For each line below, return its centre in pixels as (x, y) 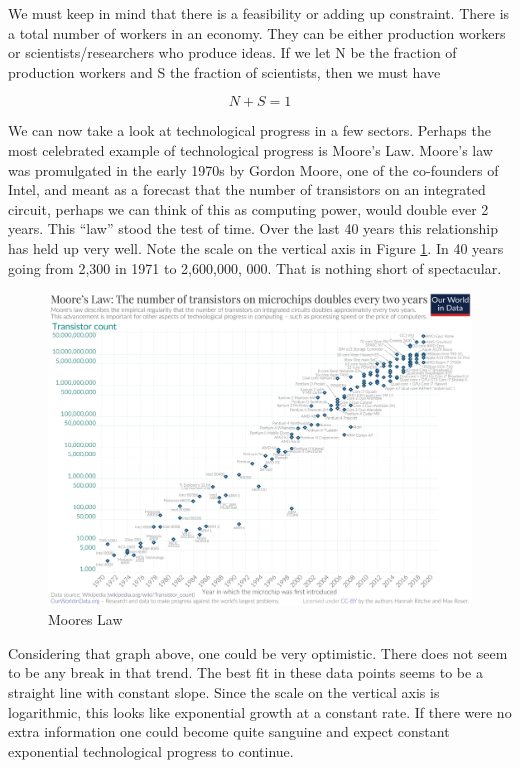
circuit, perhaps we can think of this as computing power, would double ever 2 (248, 208)
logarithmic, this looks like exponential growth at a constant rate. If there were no (260, 711)
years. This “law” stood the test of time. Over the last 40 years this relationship (253, 228)
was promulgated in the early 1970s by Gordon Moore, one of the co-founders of (253, 169)
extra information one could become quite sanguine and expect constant (229, 731)
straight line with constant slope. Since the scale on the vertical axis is (224, 691)
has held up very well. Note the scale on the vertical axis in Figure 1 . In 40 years (256, 247)
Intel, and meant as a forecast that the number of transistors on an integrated (247, 189)
